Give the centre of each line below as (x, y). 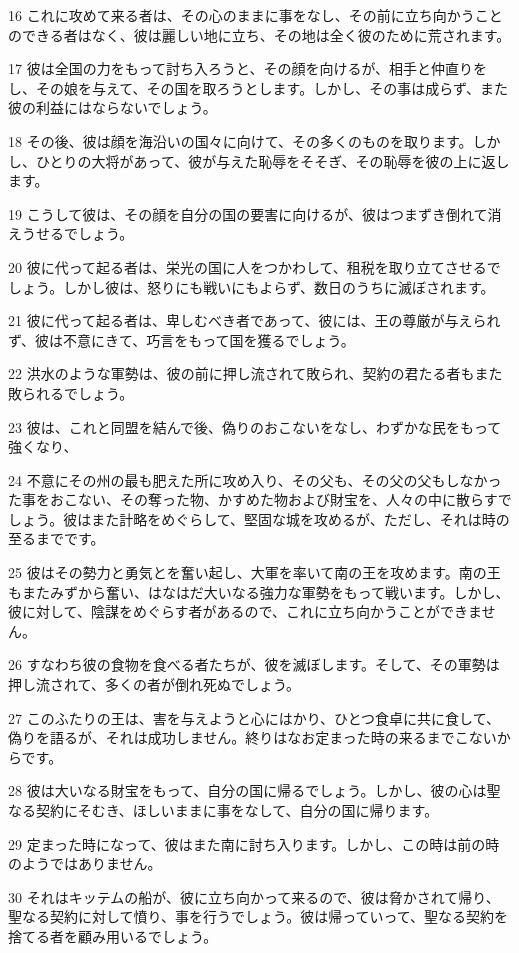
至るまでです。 (56, 538)
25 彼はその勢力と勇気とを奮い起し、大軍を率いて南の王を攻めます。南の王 (254, 572)
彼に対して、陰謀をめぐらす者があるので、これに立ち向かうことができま (245, 611)
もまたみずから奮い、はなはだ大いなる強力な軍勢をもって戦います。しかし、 (259, 591)
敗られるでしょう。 (71, 392)
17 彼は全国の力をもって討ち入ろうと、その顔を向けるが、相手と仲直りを (248, 68)
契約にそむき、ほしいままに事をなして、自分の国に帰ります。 (237, 810)
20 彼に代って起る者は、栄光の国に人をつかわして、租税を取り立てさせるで (254, 266)
